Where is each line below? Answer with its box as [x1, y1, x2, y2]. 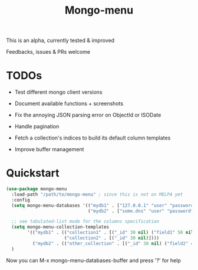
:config [11, 197, 31, 203]
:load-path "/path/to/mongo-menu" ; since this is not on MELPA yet [11, 191, 183, 197]
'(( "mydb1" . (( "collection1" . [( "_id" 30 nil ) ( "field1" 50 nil [27, 230, 194, 236]
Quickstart [6, 167, 60, 180]
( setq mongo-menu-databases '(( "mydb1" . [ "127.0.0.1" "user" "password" [11, 202, 196, 209]
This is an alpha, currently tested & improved [6, 37, 115, 44]
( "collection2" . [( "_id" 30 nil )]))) [64, 235, 160, 241]
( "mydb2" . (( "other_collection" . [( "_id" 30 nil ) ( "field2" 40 [32, 240, 196, 246]
